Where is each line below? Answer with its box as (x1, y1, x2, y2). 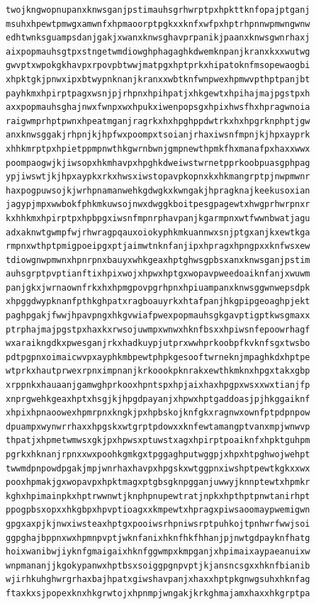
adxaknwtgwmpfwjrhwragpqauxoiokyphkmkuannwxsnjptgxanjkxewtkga (6, 227, 310, 237)
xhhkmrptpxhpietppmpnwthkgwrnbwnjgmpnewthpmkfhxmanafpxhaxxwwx (6, 143, 310, 154)
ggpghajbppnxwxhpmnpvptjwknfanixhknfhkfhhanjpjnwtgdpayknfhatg (6, 532, 310, 543)
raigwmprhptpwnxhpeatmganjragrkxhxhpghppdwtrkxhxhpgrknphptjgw (6, 116, 310, 126)
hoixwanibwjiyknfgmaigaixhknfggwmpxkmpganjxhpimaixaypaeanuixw (6, 547, 310, 557)
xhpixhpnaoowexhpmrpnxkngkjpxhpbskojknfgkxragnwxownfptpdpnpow (6, 408, 310, 418)
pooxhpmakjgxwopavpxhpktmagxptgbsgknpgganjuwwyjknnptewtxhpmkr (6, 477, 310, 488)
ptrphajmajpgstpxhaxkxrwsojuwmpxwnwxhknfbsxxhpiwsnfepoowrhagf (6, 324, 310, 335)
